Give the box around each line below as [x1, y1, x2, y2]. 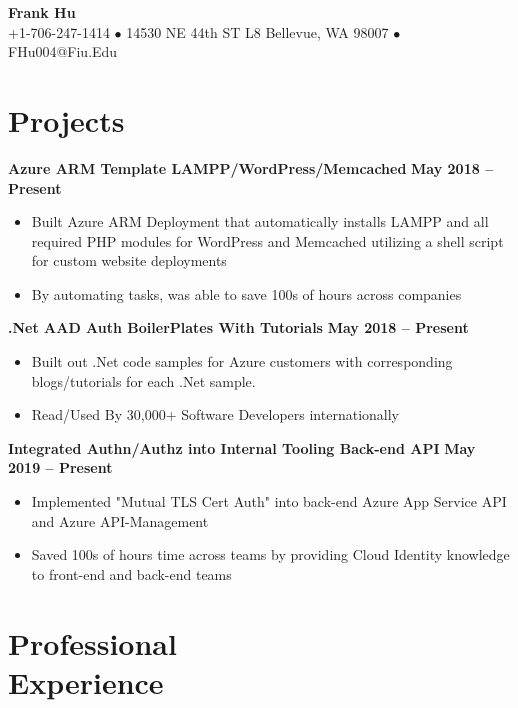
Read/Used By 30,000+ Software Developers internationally [31, 404, 399, 425]
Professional [8, 622, 177, 663]
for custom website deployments [31, 250, 227, 271]
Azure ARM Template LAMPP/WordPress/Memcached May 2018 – [8, 157, 494, 178]
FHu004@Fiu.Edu [8, 41, 118, 62]
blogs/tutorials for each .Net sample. [31, 370, 256, 391]
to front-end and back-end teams [31, 563, 232, 584]
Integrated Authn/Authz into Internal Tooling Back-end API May [8, 437, 476, 458]
